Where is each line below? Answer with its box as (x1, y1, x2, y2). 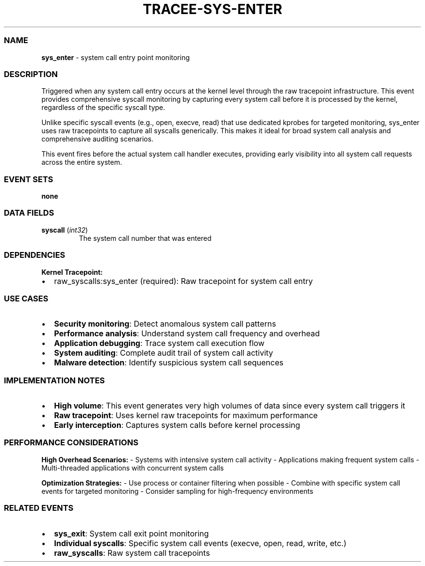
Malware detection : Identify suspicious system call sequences (54, 358, 284, 368)
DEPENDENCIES (4, 250, 65, 260)
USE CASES (4, 293, 49, 303)
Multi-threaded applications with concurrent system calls (41, 463, 224, 472)
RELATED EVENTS (4, 503, 74, 513)
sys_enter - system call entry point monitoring (41, 53, 190, 62)
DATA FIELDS (4, 208, 54, 218)
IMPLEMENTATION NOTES (4, 375, 105, 385)
